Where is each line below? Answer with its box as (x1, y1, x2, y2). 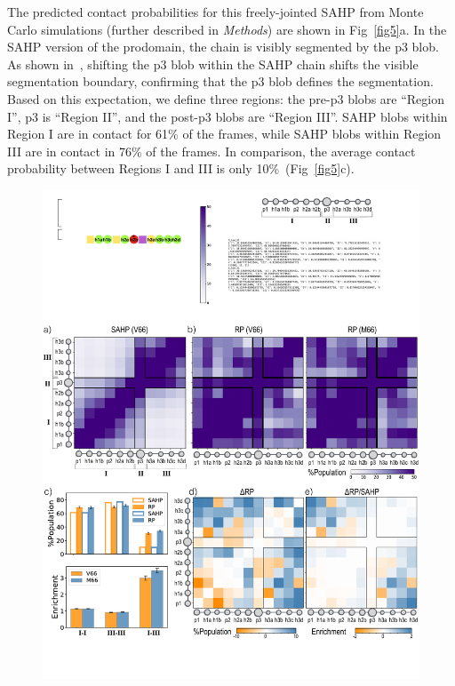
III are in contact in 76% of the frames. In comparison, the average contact (7, 141, 416, 160)
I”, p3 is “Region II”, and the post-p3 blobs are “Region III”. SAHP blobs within (7, 107, 448, 125)
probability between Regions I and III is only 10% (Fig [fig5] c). (7, 159, 355, 178)
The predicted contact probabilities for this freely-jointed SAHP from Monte (7, 3, 424, 20)
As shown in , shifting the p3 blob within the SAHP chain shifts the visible (7, 54, 419, 73)
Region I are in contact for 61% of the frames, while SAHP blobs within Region (7, 124, 442, 143)
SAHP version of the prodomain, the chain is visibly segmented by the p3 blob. (7, 37, 439, 56)
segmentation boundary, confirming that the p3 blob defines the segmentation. (7, 72, 434, 91)
